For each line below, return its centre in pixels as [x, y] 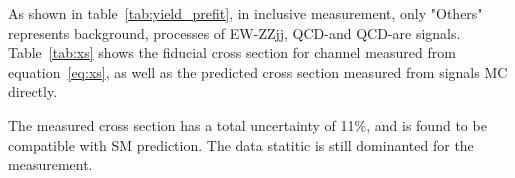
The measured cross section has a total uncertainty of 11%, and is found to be [247, 124]
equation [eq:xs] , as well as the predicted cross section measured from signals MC [258, 71]
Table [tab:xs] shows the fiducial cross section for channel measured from [232, 52]
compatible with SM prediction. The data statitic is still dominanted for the [241, 144]
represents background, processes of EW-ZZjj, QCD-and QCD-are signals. [234, 32]
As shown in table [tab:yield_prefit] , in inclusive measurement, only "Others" [245, 13]
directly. [33, 91]
